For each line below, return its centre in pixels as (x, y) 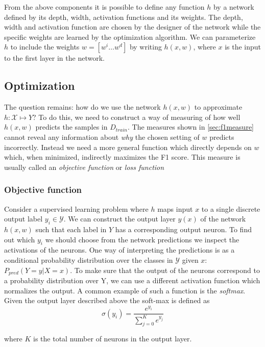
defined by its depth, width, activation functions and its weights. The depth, (124, 17)
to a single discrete (231, 208)
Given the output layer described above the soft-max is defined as (107, 300)
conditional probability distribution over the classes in (89, 259)
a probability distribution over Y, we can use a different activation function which (132, 280)
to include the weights (45, 47)
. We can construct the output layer (119, 219)
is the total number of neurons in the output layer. (113, 339)
